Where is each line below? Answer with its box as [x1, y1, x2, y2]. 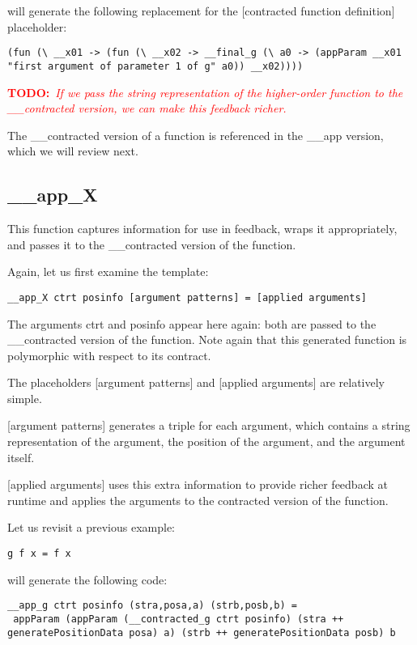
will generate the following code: [7, 571, 168, 588]
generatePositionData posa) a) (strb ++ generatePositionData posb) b [7, 626, 396, 639]
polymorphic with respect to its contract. [7, 346, 211, 363]
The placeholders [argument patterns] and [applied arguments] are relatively [7, 374, 385, 391]
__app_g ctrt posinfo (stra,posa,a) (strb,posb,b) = [7, 600, 297, 612]
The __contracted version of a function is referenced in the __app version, [7, 126, 384, 143]
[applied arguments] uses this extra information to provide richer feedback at [7, 476, 388, 493]
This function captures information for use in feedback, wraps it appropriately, [7, 220, 398, 237]
